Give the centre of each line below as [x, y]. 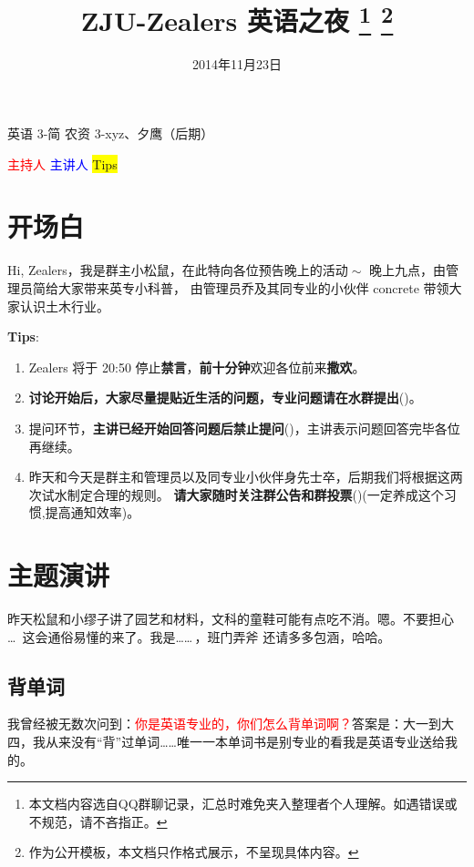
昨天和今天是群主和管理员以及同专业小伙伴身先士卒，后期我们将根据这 [239, 477]
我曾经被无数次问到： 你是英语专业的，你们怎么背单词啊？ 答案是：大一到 [224, 724]
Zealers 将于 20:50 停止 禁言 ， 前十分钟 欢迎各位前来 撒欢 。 [197, 367]
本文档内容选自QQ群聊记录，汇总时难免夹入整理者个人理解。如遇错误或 [243, 804]
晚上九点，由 [408, 270]
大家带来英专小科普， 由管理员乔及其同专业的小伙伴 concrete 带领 [253, 287]
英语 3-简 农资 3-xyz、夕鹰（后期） [111, 133]
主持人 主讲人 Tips [62, 163]
